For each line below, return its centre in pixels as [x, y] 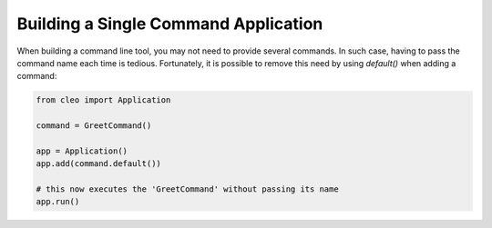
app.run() [58, 202]
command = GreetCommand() [94, 126]
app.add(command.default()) [98, 164]
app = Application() [82, 151]
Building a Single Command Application [170, 24]
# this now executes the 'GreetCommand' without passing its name [187, 189]
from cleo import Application [103, 100]
